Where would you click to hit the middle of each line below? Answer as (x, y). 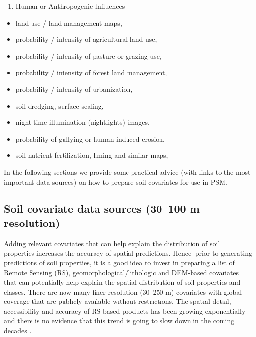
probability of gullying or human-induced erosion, (90, 138)
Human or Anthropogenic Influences (70, 6)
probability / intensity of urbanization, (74, 89)
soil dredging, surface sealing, (60, 105)
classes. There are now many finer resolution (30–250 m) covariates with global (123, 291)
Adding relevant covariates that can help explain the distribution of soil (112, 243)
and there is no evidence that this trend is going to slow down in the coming (119, 320)
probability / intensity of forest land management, (91, 72)
